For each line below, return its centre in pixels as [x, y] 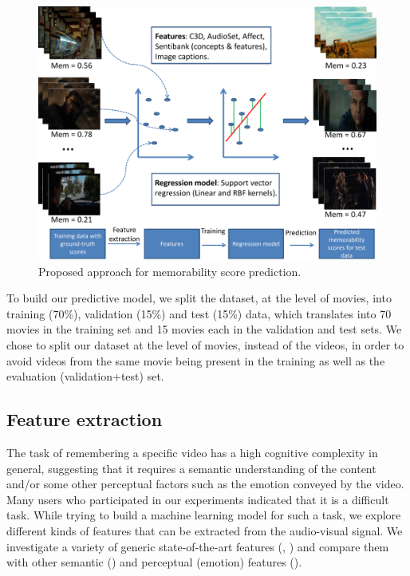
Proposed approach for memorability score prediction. [170, 271]
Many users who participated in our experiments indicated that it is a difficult [198, 499]
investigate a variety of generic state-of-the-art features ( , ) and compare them [198, 546]
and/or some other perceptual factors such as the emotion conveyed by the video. [205, 484]
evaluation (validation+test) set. [85, 376]
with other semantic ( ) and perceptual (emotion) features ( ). [154, 562]
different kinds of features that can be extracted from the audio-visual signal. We [205, 530]
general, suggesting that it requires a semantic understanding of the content [191, 468]
